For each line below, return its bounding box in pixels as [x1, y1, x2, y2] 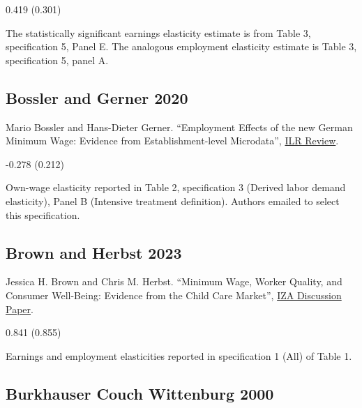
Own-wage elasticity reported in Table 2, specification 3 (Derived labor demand [6, 180, 346, 195]
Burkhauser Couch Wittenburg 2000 [6, 382, 274, 404]
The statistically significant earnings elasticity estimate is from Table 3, [6, 25, 311, 40]
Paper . [6, 301, 33, 316]
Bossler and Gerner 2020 [6, 86, 188, 108]
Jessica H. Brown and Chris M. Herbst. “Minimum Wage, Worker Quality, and [6, 274, 342, 289]
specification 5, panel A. [6, 52, 109, 67]
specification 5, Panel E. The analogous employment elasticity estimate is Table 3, [6, 39, 357, 54]
